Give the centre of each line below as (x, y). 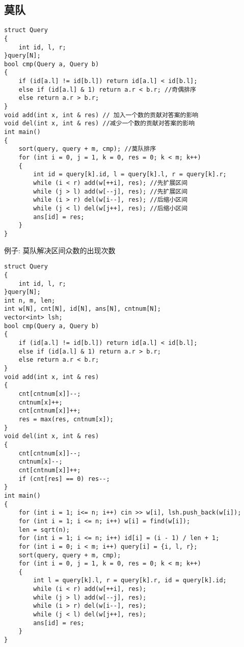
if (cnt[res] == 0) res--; (64, 479)
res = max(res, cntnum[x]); (66, 420)
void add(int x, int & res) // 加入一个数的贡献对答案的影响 (101, 115)
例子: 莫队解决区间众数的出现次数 (60, 250)
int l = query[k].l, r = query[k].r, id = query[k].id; (130, 581)
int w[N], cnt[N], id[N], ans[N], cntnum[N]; (83, 309)
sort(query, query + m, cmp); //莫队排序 (87, 149)
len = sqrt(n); (44, 530)
